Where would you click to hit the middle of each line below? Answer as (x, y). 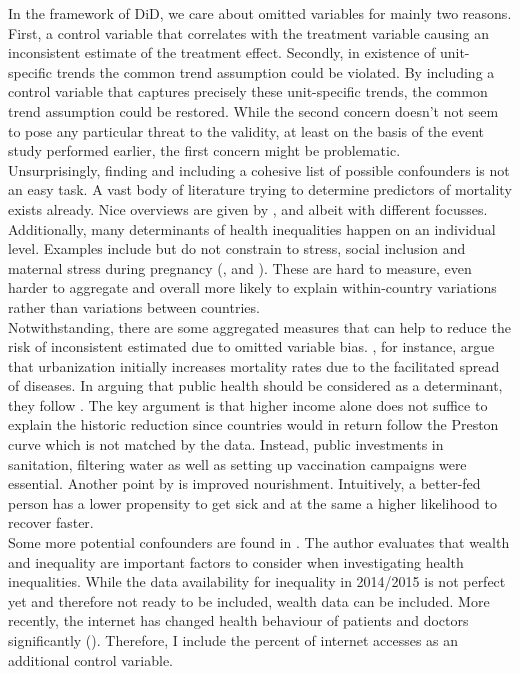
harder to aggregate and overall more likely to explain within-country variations (252, 287)
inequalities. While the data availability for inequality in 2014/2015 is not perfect (257, 581)
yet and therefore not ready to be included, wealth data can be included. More (249, 600)
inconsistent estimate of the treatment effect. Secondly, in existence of (222, 52)
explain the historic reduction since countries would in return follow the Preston (253, 424)
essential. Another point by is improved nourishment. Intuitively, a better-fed (244, 483)
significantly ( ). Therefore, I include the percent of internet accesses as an (233, 640)
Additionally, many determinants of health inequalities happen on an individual (252, 228)
